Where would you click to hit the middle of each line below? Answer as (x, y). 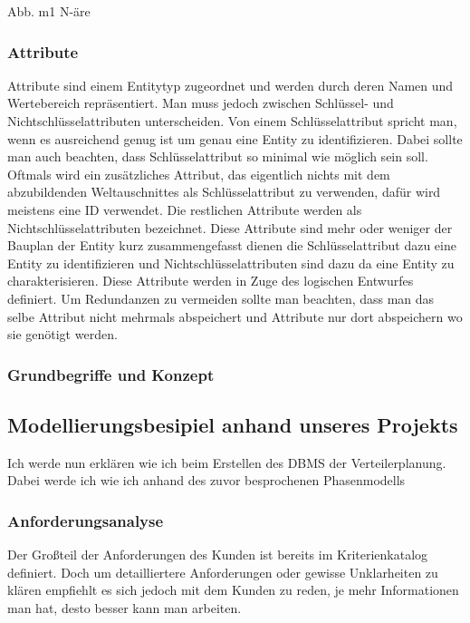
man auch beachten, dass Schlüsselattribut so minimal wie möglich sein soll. (218, 156)
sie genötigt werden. (62, 334)
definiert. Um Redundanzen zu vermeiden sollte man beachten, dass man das (221, 298)
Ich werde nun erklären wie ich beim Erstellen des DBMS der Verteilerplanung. (227, 462)
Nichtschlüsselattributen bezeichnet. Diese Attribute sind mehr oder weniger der (230, 227)
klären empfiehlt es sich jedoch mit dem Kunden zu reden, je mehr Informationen (233, 590)
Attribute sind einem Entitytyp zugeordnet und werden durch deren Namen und (230, 85)
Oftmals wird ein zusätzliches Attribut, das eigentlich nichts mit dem (199, 174)
